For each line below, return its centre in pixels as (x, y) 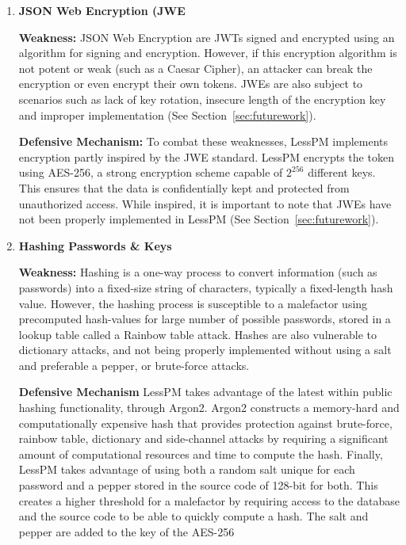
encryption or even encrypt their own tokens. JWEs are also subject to (191, 84)
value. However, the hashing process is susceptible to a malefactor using (193, 303)
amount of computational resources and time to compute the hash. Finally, (201, 454)
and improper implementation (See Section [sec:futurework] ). (167, 114)
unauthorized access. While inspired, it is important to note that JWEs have (205, 203)
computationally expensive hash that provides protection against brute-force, (205, 423)
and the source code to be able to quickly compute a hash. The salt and (193, 516)
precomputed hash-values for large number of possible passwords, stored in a (205, 319)
